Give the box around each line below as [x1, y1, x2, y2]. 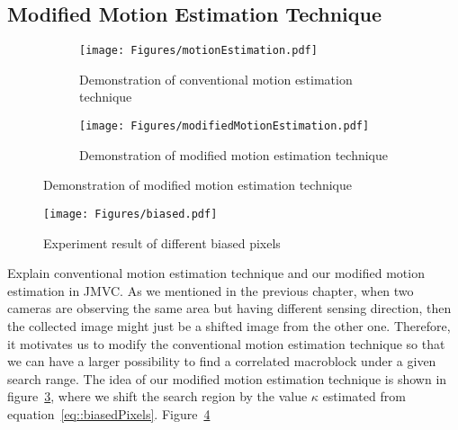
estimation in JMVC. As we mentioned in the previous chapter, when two [7, 281, 414, 300]
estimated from [322, 387, 406, 406]
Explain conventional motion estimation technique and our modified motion [7, 264, 425, 282]
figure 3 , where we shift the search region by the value [7, 387, 308, 406]
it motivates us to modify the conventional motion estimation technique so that [7, 334, 445, 353]
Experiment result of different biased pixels [43, 233, 281, 252]
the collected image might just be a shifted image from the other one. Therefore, [7, 316, 451, 335]
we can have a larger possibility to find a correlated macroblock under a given [7, 352, 436, 371]
